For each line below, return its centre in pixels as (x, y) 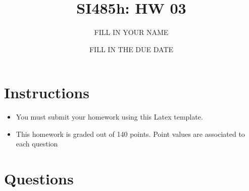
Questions (39, 179)
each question (37, 144)
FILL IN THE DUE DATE (131, 49)
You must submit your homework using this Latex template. (109, 117)
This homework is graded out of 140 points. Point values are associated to (130, 133)
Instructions (47, 92)
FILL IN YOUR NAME (131, 32)
